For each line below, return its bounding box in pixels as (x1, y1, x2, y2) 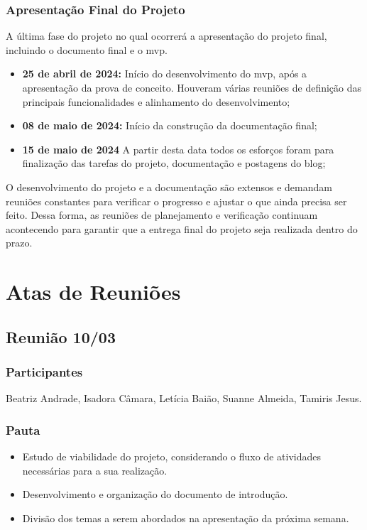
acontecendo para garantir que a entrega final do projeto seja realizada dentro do (6, 221, 358, 236)
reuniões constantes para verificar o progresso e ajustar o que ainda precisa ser (6, 193, 347, 208)
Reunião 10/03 (6, 325, 116, 347)
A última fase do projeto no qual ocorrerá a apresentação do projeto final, (6, 28, 327, 43)
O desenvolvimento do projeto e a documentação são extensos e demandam (6, 179, 332, 194)
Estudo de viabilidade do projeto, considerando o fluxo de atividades (22, 449, 321, 464)
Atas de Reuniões (6, 277, 181, 306)
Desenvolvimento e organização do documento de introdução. (22, 487, 288, 502)
